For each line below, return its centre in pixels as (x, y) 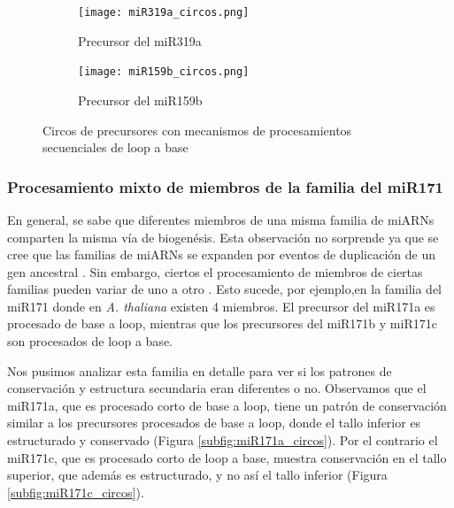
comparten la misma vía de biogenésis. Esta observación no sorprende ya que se (223, 237)
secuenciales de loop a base (115, 147)
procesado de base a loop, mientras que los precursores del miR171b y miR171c (222, 323)
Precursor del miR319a (140, 40)
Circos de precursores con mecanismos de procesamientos (197, 130)
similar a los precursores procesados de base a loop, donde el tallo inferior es (214, 423)
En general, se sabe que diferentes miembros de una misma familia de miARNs (221, 219)
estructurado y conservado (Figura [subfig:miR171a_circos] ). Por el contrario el (223, 440)
